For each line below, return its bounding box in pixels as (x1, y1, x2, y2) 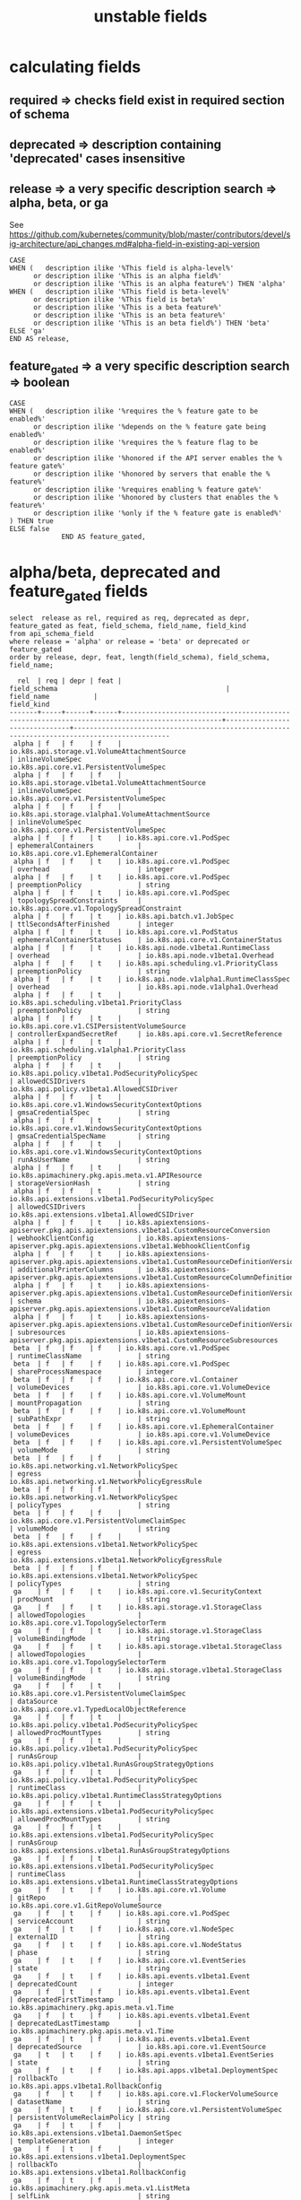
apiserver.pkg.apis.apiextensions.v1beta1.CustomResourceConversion (9, 1227, 271, 1235)
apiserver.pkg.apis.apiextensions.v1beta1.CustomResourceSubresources (9, 1336, 279, 1345)
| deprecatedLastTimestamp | (9, 2019, 142, 2029)
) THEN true (9, 516, 54, 526)
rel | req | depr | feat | (17, 677, 123, 685)
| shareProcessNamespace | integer (9, 1367, 175, 1376)
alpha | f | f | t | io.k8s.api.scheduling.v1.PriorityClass (13, 959, 279, 968)
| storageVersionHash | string (9, 1179, 170, 1188)
